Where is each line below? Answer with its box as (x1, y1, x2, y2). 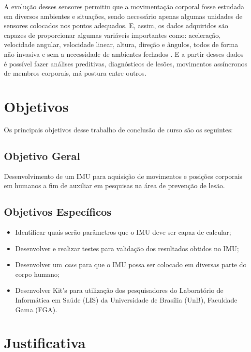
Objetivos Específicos (4, 204, 112, 219)
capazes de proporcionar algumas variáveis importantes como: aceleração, (4, 30, 221, 40)
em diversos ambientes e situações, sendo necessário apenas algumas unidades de (4, 11, 243, 21)
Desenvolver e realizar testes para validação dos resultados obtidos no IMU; (15, 243, 239, 253)
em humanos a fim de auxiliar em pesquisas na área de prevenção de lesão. (4, 180, 225, 191)
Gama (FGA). (15, 304, 58, 314)
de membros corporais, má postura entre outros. (4, 68, 147, 78)
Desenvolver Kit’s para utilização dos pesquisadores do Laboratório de (15, 285, 223, 295)
